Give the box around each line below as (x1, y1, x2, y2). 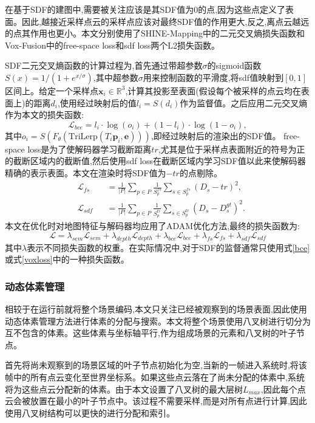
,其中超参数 (93, 70, 138, 83)
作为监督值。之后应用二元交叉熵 (180, 96, 308, 109)
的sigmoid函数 (207, 59, 262, 72)
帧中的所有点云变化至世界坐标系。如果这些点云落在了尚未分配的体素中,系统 (5, 370, 305, 383)
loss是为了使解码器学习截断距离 (27, 142, 152, 155)
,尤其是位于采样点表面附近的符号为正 (158, 142, 305, 155)
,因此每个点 (260, 382, 306, 395)
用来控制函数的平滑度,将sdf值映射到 (143, 70, 284, 83)
